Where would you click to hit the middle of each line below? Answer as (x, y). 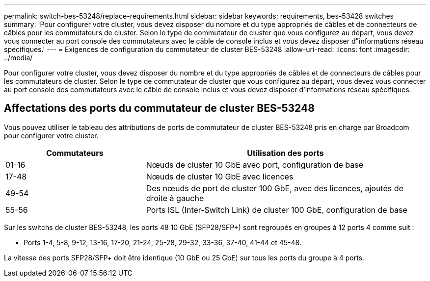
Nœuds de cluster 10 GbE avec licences (220, 176)
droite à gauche (175, 198)
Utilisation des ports (285, 153)
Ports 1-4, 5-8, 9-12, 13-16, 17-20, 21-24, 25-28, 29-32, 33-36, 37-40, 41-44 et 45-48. (162, 242)
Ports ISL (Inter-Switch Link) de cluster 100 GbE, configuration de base (277, 210)
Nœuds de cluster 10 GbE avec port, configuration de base (255, 165)
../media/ (18, 58)
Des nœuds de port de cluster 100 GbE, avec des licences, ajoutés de (275, 188)
